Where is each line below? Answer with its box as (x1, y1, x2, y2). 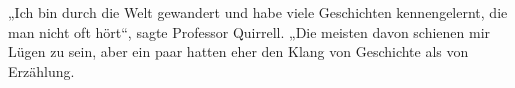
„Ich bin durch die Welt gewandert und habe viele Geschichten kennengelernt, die (8, 2, 508, 22)
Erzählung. (8, 60, 75, 81)
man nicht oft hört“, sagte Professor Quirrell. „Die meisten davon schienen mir (8, 21, 491, 42)
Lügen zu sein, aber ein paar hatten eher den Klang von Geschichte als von (8, 41, 469, 62)
